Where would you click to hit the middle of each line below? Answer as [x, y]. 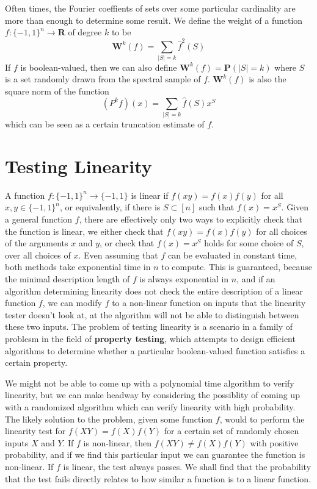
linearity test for [35, 431]
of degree [85, 32]
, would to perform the [262, 419]
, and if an [256, 279]
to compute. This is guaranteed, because [237, 267]
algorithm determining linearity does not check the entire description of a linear [154, 291]
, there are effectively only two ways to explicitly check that [191, 219]
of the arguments [37, 243]
